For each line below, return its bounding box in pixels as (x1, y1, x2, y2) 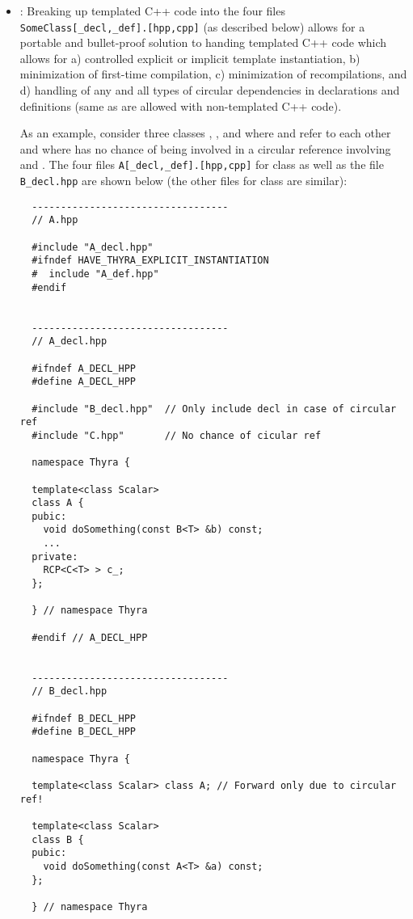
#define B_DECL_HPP (32, 726, 136, 738)
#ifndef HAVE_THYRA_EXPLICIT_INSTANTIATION (32, 255, 269, 267)
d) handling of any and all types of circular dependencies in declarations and (19, 82, 400, 99)
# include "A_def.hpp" (32, 268, 159, 280)
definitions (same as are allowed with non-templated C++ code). (19, 97, 342, 114)
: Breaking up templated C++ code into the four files (19, 2, 285, 19)
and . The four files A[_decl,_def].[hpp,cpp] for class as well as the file (19, 156, 384, 173)
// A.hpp (32, 214, 78, 226)
